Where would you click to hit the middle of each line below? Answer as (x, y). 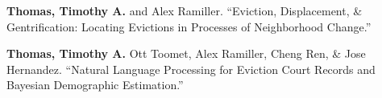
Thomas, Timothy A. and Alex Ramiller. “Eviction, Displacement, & (185, 10)
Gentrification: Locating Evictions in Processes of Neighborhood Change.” (189, 26)
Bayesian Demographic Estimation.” (95, 85)
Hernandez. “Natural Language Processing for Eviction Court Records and (191, 69)
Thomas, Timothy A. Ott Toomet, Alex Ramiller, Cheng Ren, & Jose (186, 53)
